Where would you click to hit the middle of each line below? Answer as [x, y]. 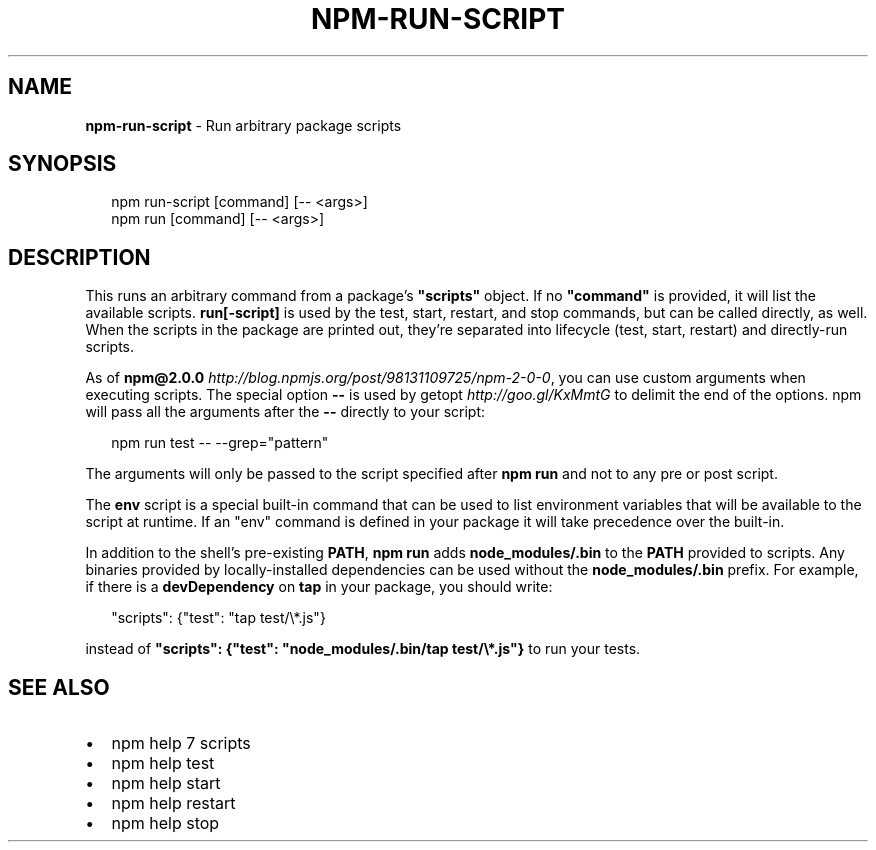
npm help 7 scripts [181, 743]
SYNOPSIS [62, 164]
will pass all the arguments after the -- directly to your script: [285, 412]
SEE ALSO [59, 687]
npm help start [166, 783]
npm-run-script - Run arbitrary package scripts [243, 125]
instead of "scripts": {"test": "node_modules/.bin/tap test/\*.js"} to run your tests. [363, 649]
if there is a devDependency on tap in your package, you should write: [319, 587]
